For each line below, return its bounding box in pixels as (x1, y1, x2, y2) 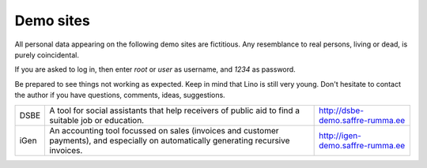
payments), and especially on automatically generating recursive (49, 135, 290, 146)
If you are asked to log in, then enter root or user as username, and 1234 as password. (14, 65, 296, 74)
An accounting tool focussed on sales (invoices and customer (49, 125, 279, 136)
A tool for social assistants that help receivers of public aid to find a (49, 105, 300, 116)
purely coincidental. (14, 50, 79, 59)
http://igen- (319, 130, 361, 141)
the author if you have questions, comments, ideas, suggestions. (14, 91, 225, 100)
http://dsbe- (319, 105, 364, 116)
